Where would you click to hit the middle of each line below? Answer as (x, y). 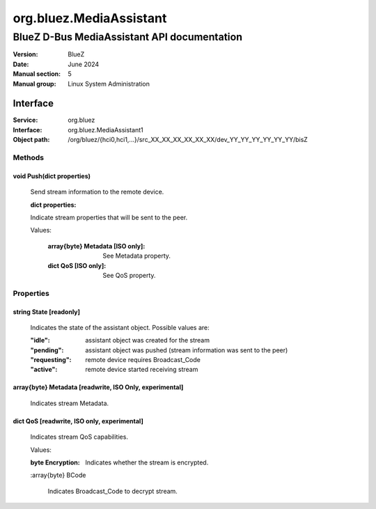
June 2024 (84, 64)
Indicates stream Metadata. (70, 403)
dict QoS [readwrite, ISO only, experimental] (78, 421)
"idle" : (40, 340)
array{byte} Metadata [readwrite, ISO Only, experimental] (98, 387)
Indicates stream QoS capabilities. (79, 437)
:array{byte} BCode (58, 475)
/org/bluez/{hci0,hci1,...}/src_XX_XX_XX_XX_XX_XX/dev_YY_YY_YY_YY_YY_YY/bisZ (188, 140)
